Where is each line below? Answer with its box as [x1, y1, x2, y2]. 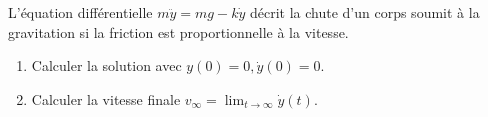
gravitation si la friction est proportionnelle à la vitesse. [8, 21, 349, 42]
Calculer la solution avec [31, 55, 182, 76]
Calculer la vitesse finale [31, 88, 181, 109]
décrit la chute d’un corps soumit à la [249, 2, 480, 22]
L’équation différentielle [8, 2, 153, 22]
